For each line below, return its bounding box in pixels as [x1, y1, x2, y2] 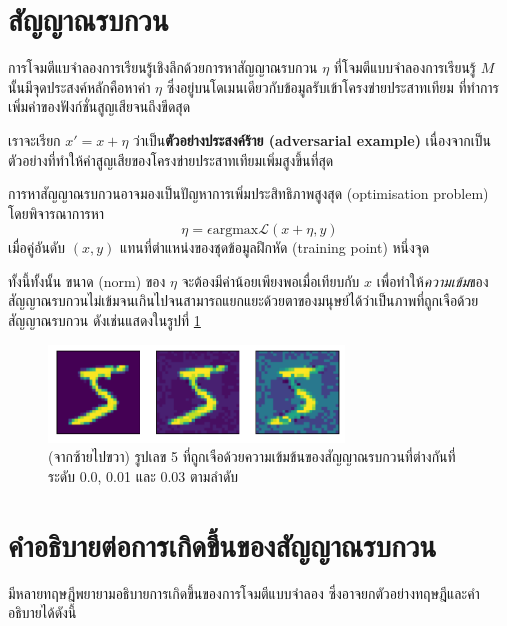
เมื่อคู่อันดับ [8, 237, 66, 258]
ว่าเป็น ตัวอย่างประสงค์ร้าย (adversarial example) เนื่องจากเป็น [133, 129, 491, 150]
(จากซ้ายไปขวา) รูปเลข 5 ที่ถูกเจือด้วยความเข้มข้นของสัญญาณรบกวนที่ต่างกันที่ [48, 446, 456, 467]
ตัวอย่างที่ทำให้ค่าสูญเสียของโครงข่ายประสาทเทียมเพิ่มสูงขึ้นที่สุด [8, 149, 334, 170]
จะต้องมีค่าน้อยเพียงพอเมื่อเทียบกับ [181, 270, 360, 291]
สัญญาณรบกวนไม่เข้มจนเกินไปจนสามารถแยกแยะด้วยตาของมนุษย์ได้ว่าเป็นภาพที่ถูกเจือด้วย [8, 290, 479, 311]
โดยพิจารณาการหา [8, 202, 105, 223]
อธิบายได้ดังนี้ [8, 602, 77, 623]
